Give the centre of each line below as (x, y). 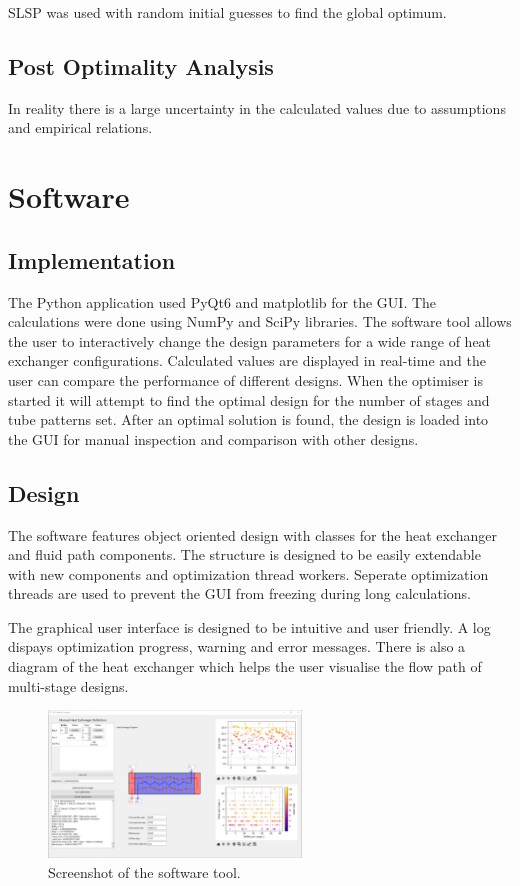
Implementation (92, 259)
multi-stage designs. (68, 685)
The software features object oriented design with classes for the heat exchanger (253, 534)
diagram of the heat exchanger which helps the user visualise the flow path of (245, 666)
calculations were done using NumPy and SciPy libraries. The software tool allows (260, 321)
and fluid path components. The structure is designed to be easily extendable (244, 554)
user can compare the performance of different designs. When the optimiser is (246, 379)
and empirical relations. (80, 127)
